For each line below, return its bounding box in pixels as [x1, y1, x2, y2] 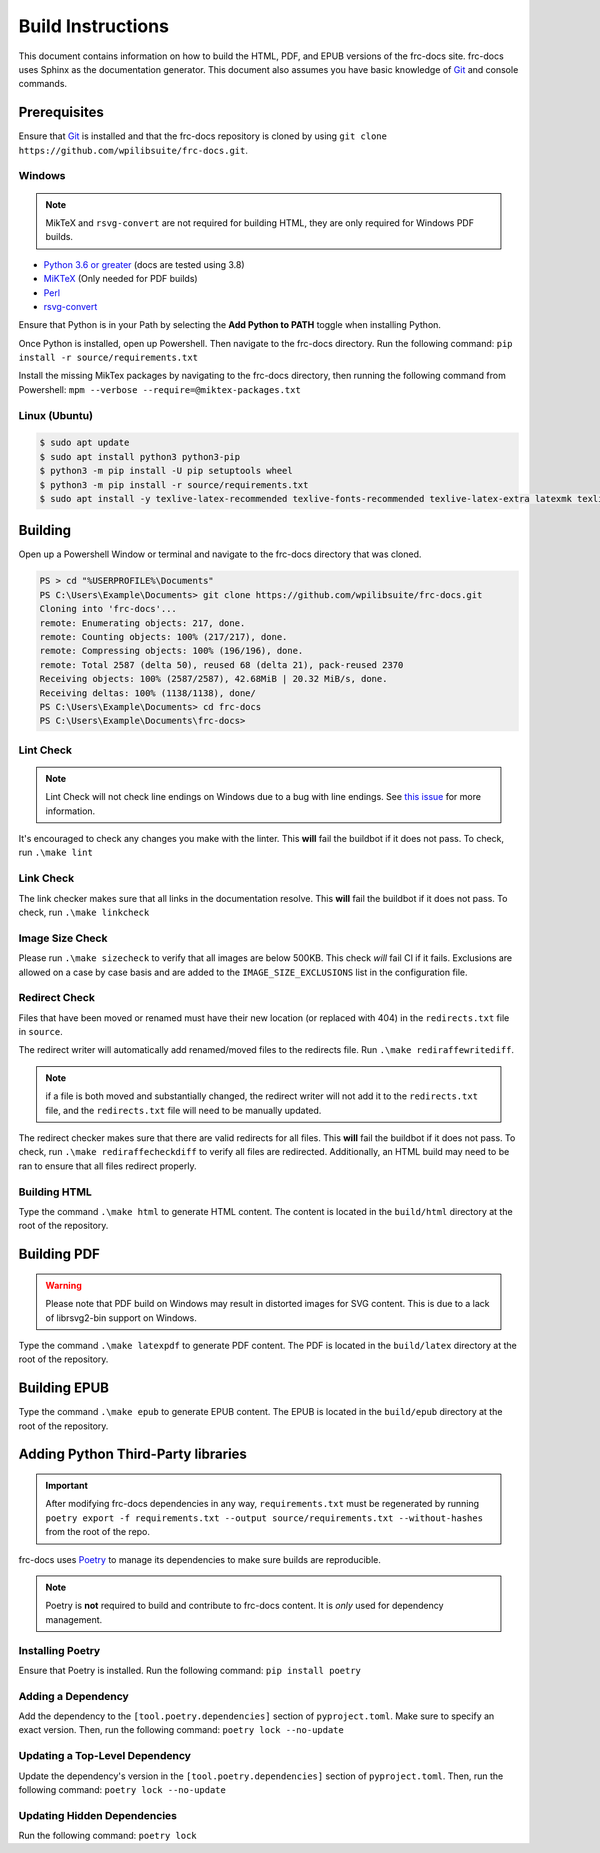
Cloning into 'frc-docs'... [39, 603, 177, 615]
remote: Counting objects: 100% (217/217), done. [39, 631, 288, 643]
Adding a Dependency [18, 1689, 129, 1703]
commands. [18, 78, 68, 90]
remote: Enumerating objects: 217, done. [39, 617, 246, 629]
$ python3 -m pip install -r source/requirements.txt [39, 479, 309, 490]
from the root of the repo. [45, 1526, 150, 1538]
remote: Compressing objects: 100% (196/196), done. [39, 645, 304, 657]
